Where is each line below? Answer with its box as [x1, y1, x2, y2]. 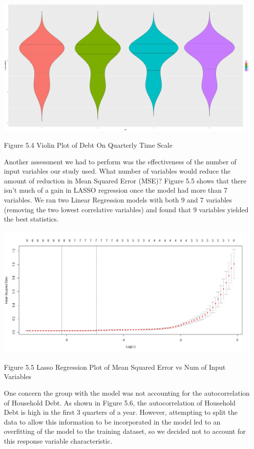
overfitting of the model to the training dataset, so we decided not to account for [4, 426, 246, 436]
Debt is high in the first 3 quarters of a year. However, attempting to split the [4, 407, 238, 417]
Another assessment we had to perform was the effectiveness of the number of [4, 156, 236, 166]
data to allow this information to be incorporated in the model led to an [4, 416, 221, 427]
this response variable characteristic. [4, 435, 112, 446]
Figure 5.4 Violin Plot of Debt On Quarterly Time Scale [4, 139, 172, 150]
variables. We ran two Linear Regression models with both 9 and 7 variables [4, 194, 232, 204]
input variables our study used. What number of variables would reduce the [4, 166, 231, 176]
